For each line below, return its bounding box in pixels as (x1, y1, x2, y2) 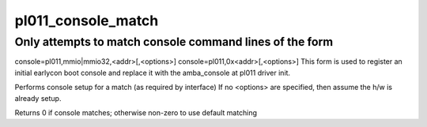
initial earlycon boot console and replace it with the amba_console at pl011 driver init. (14, 68, 291, 77)
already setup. (14, 93, 62, 103)
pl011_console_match (14, 12, 159, 29)
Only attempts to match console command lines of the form (14, 35, 334, 49)
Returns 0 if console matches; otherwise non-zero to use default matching (14, 107, 257, 118)
